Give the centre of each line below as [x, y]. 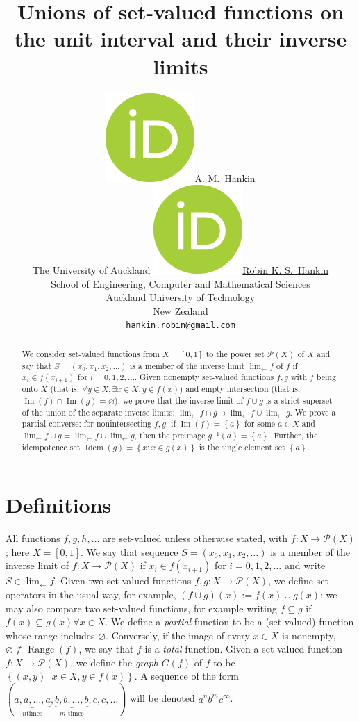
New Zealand [181, 310]
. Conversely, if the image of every [178, 635]
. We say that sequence [130, 551]
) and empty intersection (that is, [240, 389]
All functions [33, 538]
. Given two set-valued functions [123, 581]
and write [305, 565]
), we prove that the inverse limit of [179, 400]
